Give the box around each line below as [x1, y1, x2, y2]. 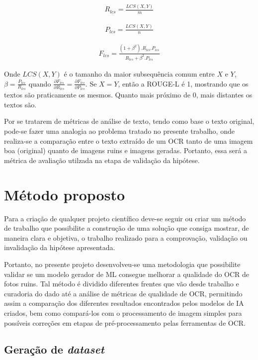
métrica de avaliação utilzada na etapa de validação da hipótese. [4, 155, 200, 165]
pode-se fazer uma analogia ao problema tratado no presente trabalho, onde [4, 126, 235, 136]
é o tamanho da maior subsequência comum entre [64, 68, 215, 79]
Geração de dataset [4, 342, 104, 357]
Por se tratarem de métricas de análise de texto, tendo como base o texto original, [4, 116, 255, 126]
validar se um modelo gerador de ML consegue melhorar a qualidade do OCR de [4, 269, 250, 279]
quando [28, 78, 51, 89]
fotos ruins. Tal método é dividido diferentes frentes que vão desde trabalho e [4, 278, 239, 289]
